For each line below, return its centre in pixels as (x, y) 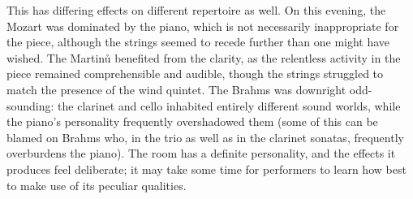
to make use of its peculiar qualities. (97, 185)
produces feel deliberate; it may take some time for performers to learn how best (206, 169)
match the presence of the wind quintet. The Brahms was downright (176, 89)
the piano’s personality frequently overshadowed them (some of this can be (192, 121)
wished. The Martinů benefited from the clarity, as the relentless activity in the (204, 57)
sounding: (30, 105)
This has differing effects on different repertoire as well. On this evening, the (196, 10)
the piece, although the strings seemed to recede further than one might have (198, 42)
